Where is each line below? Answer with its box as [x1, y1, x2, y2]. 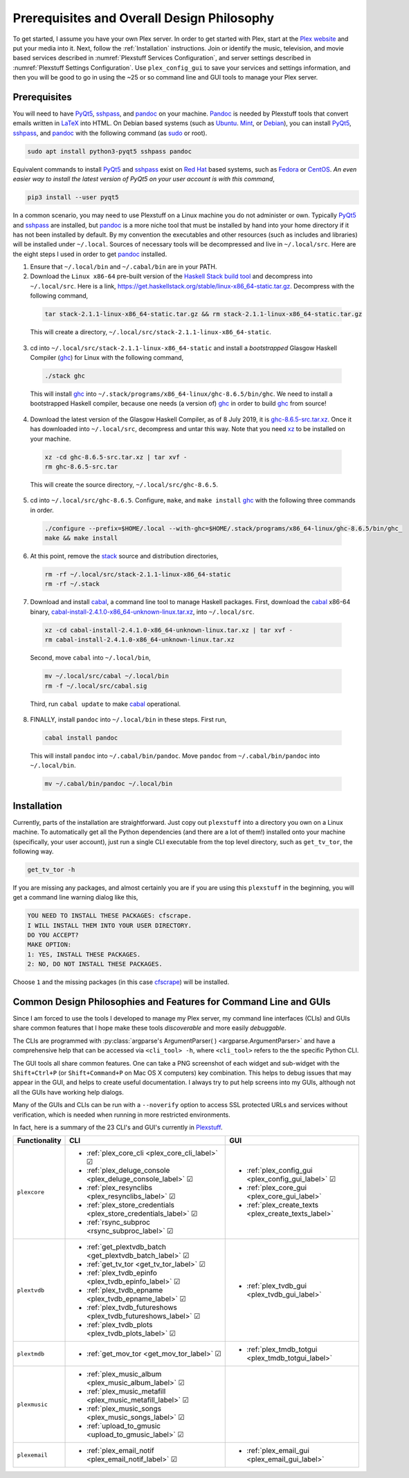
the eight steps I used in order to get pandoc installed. [12, 250, 167, 258]
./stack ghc [44, 372, 86, 380]
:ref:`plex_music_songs [87, 1404, 162, 1414]
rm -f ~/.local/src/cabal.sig [44, 682, 147, 690]
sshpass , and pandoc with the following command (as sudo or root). [12, 129, 208, 137]
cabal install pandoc [44, 733, 118, 742]
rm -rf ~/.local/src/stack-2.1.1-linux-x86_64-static [44, 571, 231, 578]
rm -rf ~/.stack [44, 580, 100, 588]
